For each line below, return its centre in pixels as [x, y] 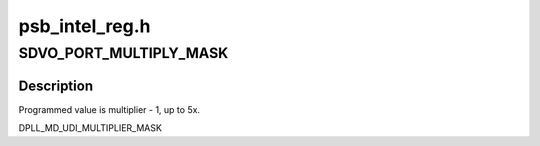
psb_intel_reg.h [84, 26]
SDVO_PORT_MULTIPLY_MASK [123, 53]
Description [56, 85]
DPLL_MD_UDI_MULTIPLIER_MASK [90, 128]
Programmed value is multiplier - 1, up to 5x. [109, 109]
